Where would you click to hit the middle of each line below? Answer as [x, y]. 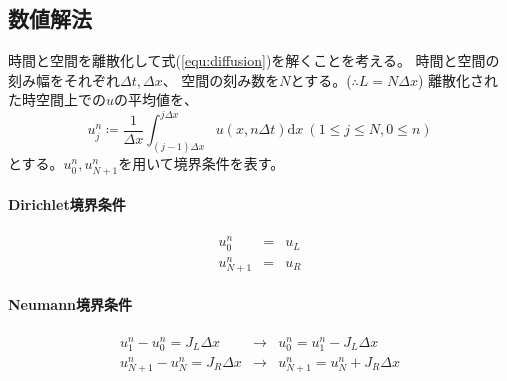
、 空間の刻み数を [221, 79]
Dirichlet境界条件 [67, 204]
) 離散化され [458, 79]
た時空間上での [57, 99]
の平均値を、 [156, 99]
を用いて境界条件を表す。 [201, 163]
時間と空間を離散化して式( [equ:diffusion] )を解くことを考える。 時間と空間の [254, 60]
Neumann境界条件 [70, 304]
